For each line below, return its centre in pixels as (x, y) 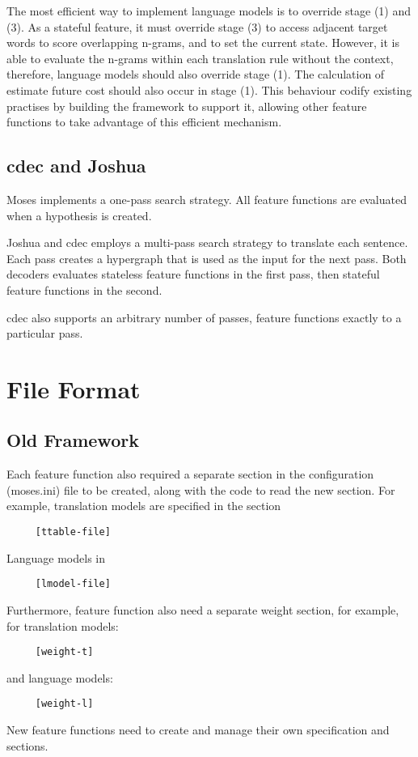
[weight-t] (64, 652)
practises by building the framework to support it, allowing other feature (187, 106)
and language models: (60, 677)
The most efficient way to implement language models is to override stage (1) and (209, 11)
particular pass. (45, 333)
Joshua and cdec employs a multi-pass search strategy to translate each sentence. (207, 242)
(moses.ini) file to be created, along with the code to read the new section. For (201, 489)
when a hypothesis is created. (79, 215)
